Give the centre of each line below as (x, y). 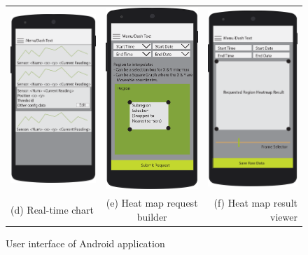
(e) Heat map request (152, 202)
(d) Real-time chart (52, 209)
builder (152, 216)
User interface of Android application (85, 243)
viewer (284, 216)
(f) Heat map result (255, 202)
